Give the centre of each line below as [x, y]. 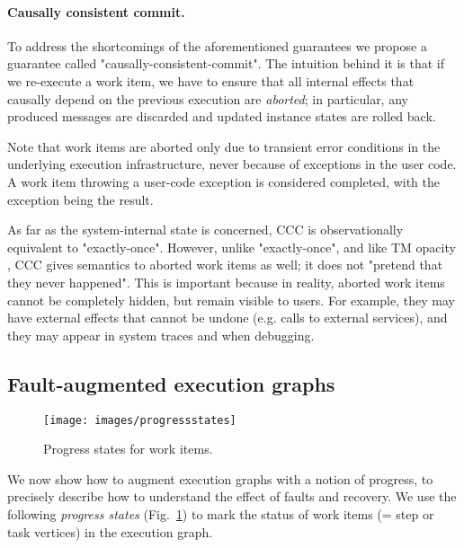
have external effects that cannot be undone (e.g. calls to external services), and [228, 318]
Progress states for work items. [128, 449]
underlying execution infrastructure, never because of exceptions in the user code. [232, 164]
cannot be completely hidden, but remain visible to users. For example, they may [231, 300]
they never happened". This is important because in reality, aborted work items [226, 282]
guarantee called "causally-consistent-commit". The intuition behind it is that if [226, 63]
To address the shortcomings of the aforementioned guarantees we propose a [217, 45]
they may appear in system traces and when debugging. [161, 335]
